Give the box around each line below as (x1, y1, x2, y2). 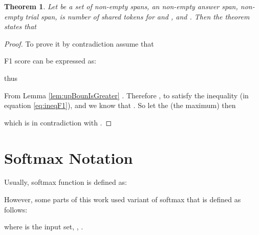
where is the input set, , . (4, 221, 83, 232)
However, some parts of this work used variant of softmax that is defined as (4, 194, 241, 205)
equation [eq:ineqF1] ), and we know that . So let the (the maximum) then (4, 100, 236, 111)
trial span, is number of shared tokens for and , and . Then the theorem (25, 11, 250, 22)
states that (4, 21, 36, 32)
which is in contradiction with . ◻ (4, 117, 112, 127)
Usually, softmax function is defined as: (4, 177, 127, 187)
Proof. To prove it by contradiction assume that (4, 38, 154, 49)
